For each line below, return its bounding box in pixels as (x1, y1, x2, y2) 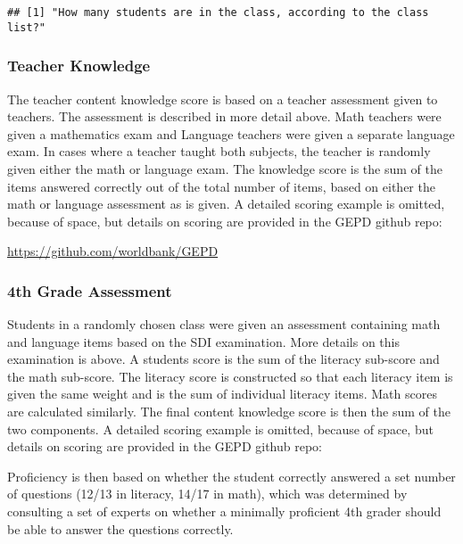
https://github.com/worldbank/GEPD (7, 242, 219, 260)
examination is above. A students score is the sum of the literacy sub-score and (7, 350, 440, 368)
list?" (7, 21, 45, 34)
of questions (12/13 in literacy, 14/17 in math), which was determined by (7, 484, 408, 503)
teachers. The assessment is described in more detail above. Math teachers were (7, 107, 442, 126)
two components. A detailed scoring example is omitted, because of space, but (7, 419, 434, 438)
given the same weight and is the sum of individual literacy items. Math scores (7, 384, 437, 403)
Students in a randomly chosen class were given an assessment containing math (7, 315, 441, 334)
